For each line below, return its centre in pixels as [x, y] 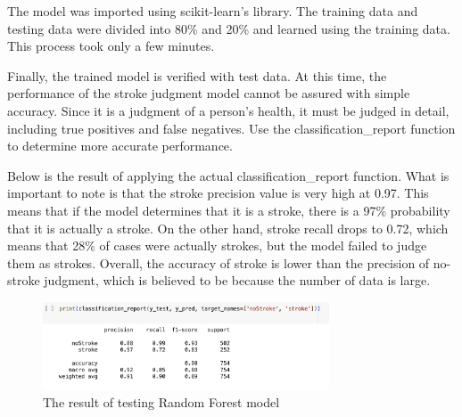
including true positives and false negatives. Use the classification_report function [231, 128]
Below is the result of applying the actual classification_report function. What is [228, 175]
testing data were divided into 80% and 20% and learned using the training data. [229, 28]
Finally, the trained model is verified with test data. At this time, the [197, 75]
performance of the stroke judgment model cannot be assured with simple [209, 93]
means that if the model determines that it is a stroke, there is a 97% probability [229, 210]
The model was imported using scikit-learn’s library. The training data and [213, 11]
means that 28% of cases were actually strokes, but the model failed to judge [217, 245]
